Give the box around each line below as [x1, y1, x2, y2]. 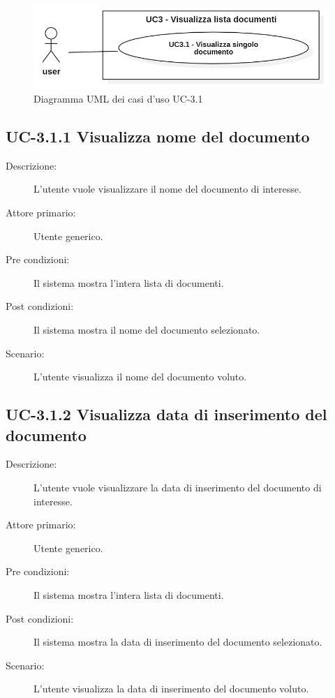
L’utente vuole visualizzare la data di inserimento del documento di [33, 480, 322, 494]
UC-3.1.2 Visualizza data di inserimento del [6, 403, 327, 425]
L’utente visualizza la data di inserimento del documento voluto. [33, 681, 309, 696]
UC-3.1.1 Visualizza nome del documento [6, 126, 310, 147]
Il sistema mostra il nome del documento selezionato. [33, 322, 260, 337]
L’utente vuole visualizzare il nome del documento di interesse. [33, 181, 301, 196]
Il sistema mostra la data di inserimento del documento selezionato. [33, 634, 322, 649]
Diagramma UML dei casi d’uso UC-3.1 [33, 91, 203, 106]
